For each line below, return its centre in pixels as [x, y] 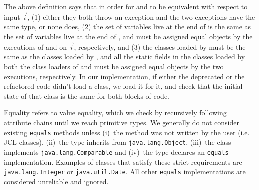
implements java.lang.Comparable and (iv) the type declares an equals [116, 152]
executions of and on [36, 47]
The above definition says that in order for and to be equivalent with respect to [126, 6]
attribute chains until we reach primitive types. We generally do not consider [122, 122]
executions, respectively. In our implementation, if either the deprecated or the [124, 76]
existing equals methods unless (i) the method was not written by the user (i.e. [127, 132]
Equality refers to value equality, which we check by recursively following [115, 113]
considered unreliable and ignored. [56, 181]
